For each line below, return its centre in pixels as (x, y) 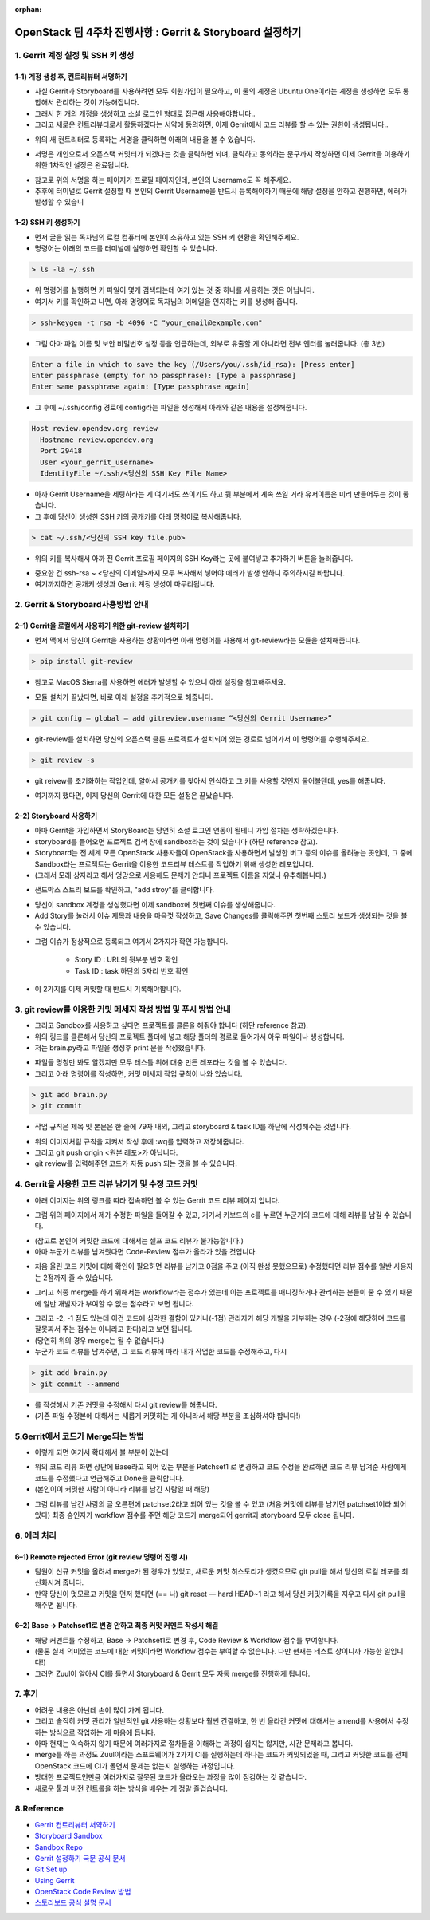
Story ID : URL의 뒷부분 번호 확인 (126, 960)
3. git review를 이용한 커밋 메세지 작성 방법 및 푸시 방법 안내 (123, 1009)
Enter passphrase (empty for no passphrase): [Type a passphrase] (164, 375)
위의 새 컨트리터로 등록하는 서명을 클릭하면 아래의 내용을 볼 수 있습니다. (145, 139)
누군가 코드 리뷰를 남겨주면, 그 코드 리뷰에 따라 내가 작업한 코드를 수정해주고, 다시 (161, 1352)
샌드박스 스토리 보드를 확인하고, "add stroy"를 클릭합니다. (125, 890)
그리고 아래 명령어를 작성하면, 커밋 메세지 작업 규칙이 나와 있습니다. (139, 1073)
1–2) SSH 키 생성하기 (47, 223)
